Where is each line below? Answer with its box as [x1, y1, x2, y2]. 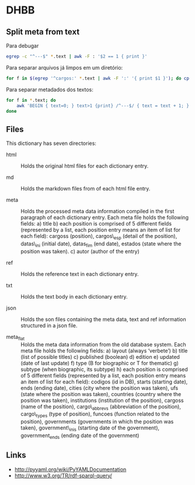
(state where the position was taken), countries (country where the [20, 390, 182, 397]
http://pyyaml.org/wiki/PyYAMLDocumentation [14, 466, 127, 473]
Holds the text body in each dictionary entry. [20, 293, 128, 300]
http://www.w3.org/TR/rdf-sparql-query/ [14, 472, 113, 479]
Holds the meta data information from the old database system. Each [20, 341, 186, 348]
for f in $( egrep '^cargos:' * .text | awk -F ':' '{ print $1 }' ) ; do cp [6, 75, 190, 81]
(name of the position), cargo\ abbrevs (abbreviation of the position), [20, 403, 181, 411]
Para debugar [6, 42, 39, 49]
